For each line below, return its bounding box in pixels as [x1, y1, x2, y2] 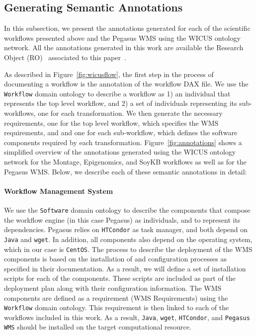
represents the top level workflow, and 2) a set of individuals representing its [4, 98, 237, 108]
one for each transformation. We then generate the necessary [38, 108, 223, 118]
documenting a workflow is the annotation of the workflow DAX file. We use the [4, 79, 249, 89]
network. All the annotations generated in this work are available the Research [4, 42, 244, 53]
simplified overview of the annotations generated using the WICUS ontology [4, 147, 236, 157]
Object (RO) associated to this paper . [4, 52, 126, 62]
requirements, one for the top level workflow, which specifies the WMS [4, 117, 219, 128]
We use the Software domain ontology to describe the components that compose [4, 204, 251, 215]
